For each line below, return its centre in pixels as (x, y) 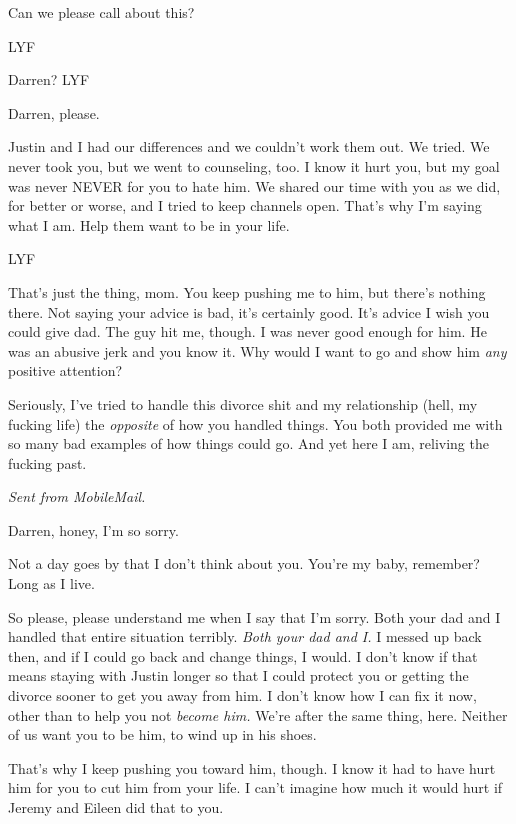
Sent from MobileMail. (77, 496)
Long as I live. (51, 583)
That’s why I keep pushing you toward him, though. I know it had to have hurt (252, 767)
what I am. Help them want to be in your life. (149, 224)
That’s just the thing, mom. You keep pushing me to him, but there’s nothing (247, 291)
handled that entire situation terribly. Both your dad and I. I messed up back (245, 636)
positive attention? (65, 370)
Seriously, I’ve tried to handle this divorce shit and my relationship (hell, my (243, 403)
